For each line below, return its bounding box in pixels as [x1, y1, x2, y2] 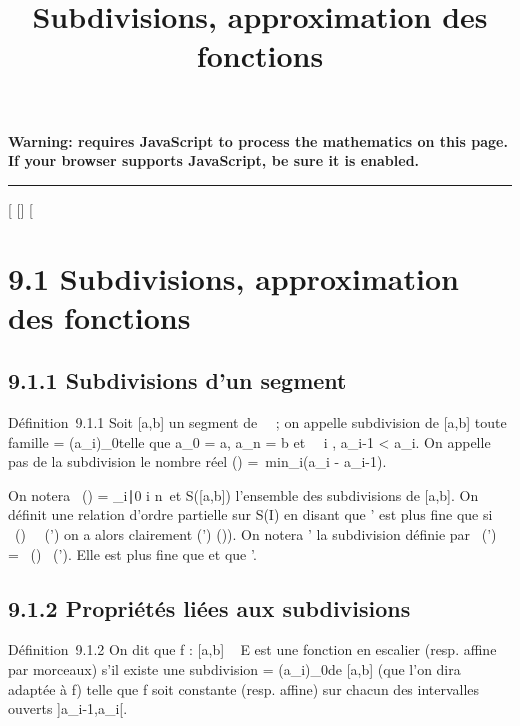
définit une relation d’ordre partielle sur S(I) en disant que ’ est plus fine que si [8, 504, 493, 525]
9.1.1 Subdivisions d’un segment [8, 365, 347, 396]
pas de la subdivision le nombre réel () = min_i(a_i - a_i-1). [8, 451, 387, 472]
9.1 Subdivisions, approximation [8, 257, 459, 298]
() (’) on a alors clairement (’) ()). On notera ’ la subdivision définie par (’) [14, 524, 497, 545]
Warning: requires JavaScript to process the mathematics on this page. [8, 130, 508, 151]
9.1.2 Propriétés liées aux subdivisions [8, 592, 411, 623]
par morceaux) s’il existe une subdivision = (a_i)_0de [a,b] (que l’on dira [8, 659, 461, 680]
